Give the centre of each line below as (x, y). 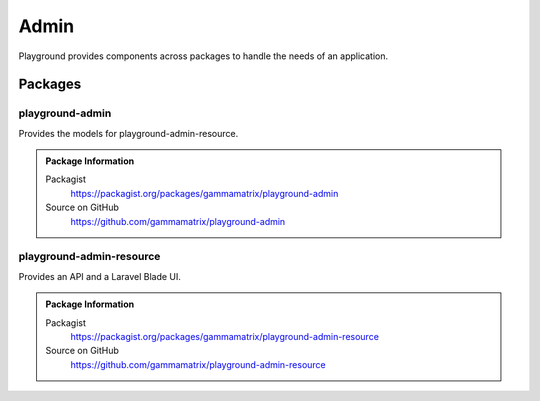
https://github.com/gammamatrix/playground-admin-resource (198, 364)
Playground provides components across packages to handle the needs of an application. (203, 56)
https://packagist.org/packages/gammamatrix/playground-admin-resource (225, 336)
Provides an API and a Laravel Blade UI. (100, 276)
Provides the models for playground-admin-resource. (128, 133)
